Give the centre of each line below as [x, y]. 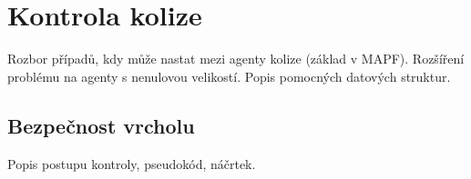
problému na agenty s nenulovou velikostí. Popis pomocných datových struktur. [229, 76]
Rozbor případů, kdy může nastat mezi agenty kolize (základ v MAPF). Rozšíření [236, 59]
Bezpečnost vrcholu [101, 125]
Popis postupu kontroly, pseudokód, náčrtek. [132, 163]
